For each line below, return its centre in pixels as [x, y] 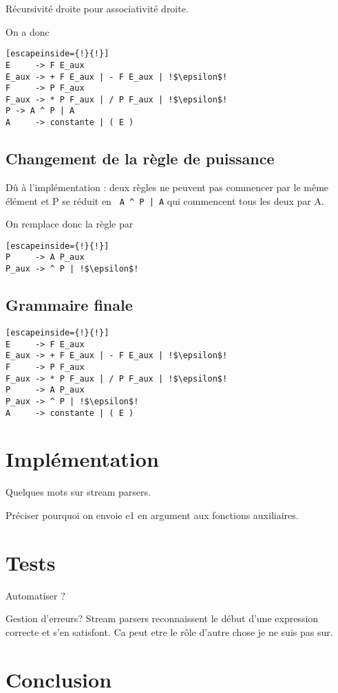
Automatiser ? [35, 595]
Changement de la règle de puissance [140, 158]
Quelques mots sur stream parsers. [78, 492]
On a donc [28, 31]
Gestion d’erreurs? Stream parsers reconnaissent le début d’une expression [162, 618]
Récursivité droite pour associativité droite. [97, 8]
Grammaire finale [69, 305]
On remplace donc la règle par [70, 224]
